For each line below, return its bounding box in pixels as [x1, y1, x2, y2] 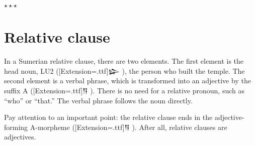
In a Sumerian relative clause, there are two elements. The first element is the [4, 56, 244, 66]
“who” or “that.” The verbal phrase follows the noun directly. [4, 95, 193, 105]
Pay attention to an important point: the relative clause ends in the [4, 112, 213, 122]
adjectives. [4, 131, 36, 142]
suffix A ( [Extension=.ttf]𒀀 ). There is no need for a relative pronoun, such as [4, 85, 245, 95]
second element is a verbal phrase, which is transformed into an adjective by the [4, 75, 251, 86]
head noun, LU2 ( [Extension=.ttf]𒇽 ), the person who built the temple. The [4, 65, 245, 76]
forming [4, 121, 28, 132]
